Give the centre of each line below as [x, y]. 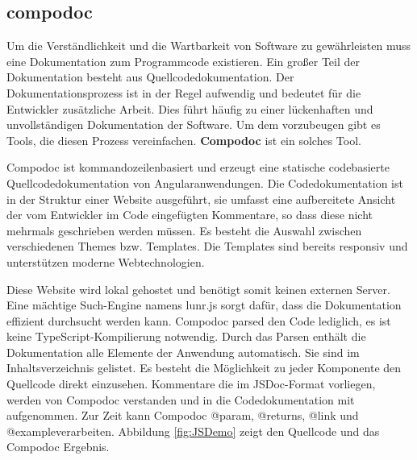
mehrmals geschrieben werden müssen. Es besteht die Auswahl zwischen [184, 230]
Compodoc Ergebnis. [58, 447]
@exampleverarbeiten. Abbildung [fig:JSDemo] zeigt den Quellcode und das [193, 431]
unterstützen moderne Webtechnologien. [106, 261]
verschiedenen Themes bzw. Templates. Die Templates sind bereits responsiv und [207, 246]
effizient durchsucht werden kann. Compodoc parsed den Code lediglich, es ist [199, 320]
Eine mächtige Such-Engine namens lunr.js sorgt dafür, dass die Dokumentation [204, 305]
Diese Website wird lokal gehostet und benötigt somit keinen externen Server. [198, 289]
